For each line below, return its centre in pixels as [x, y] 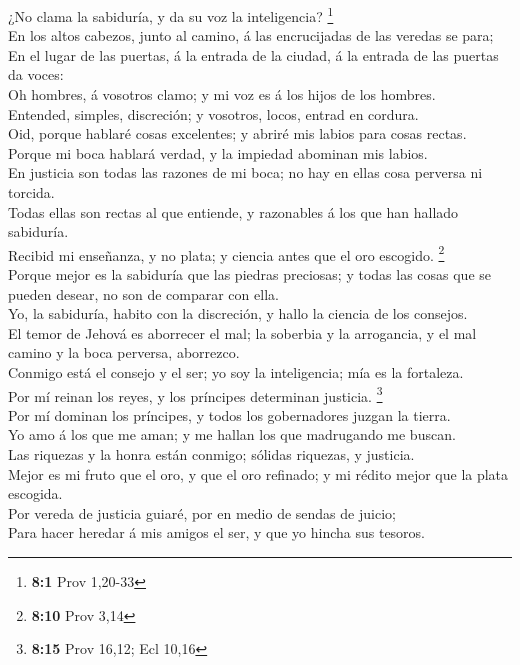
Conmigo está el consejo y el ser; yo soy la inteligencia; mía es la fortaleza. [236, 372]
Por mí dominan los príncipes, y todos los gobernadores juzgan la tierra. [229, 414]
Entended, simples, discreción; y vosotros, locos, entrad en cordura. [213, 113]
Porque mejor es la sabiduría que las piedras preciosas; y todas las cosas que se [250, 274]
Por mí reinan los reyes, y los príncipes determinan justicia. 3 [195, 394]
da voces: [36, 74]
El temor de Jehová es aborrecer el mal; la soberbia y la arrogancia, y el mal [242, 332]
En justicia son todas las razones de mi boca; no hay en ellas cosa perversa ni [245, 172]
